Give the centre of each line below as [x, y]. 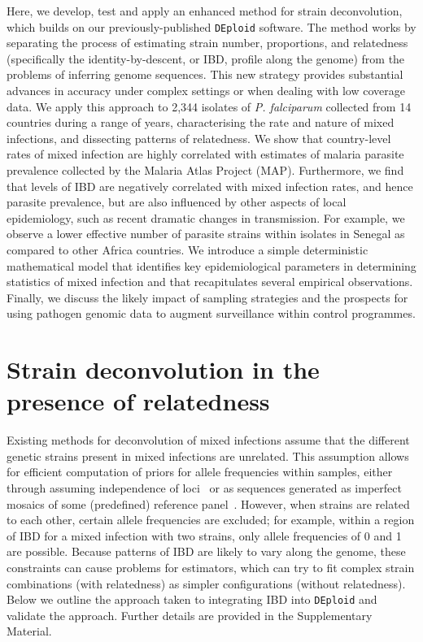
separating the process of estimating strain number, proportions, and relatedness [207, 43]
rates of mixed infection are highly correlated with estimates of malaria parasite [205, 154]
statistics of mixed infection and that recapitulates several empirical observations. [210, 282]
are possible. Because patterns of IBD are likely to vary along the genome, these [206, 551]
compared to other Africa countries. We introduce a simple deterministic [188, 249]
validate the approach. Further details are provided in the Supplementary [190, 615]
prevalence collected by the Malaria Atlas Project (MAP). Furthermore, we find [205, 170]
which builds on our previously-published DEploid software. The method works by [211, 26]
